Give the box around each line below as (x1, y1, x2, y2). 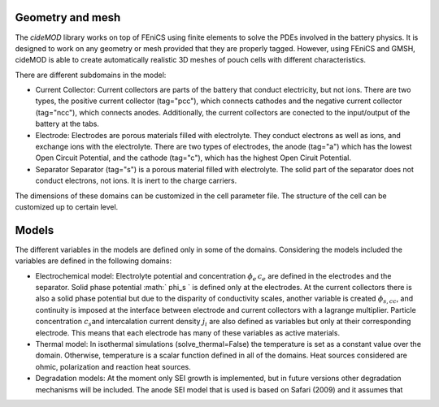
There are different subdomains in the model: (15, 70, 167, 80)
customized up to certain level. (15, 201, 119, 211)
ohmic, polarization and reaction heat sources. (35, 362, 191, 371)
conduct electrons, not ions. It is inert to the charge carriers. (35, 175, 237, 186)
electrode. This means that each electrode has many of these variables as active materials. (35, 327, 341, 337)
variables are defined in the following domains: (15, 256, 172, 266)
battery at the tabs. (35, 119, 99, 129)
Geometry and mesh (15, 11, 121, 24)
